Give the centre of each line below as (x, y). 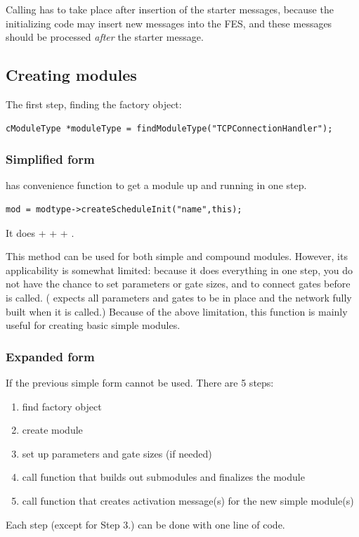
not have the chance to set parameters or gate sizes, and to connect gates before (178, 284)
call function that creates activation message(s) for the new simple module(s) (188, 500)
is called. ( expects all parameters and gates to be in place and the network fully (179, 297)
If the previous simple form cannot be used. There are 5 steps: (140, 382)
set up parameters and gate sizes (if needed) (117, 453)
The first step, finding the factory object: (94, 104)
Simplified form (50, 159)
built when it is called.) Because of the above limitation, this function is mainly (177, 311)
